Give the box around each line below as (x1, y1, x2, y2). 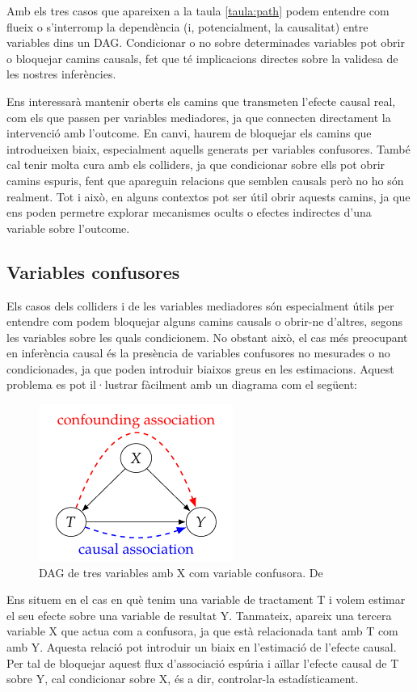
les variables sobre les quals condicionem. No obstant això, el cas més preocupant (6, 328, 408, 345)
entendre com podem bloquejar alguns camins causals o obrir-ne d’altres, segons (6, 313, 402, 330)
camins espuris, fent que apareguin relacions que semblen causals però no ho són (6, 171, 404, 188)
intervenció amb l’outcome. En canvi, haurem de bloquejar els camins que (6, 124, 372, 141)
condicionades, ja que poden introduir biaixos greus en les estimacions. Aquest (6, 360, 394, 377)
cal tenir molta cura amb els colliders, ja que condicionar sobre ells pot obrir (6, 156, 385, 173)
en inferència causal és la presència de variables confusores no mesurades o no (6, 344, 390, 361)
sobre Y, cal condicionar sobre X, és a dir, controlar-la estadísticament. (6, 670, 359, 687)
